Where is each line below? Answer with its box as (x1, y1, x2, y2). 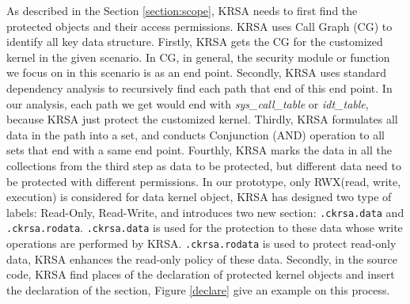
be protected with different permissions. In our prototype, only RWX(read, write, (6, 173, 401, 189)
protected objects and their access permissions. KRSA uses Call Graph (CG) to (6, 17, 393, 34)
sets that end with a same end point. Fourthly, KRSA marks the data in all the (6, 142, 392, 158)
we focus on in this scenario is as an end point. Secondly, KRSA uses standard (6, 64, 387, 81)
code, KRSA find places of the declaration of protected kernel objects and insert (6, 266, 395, 283)
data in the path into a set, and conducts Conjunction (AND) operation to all (6, 126, 385, 142)
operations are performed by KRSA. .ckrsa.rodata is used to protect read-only (6, 235, 397, 252)
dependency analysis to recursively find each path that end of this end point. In (6, 79, 393, 96)
